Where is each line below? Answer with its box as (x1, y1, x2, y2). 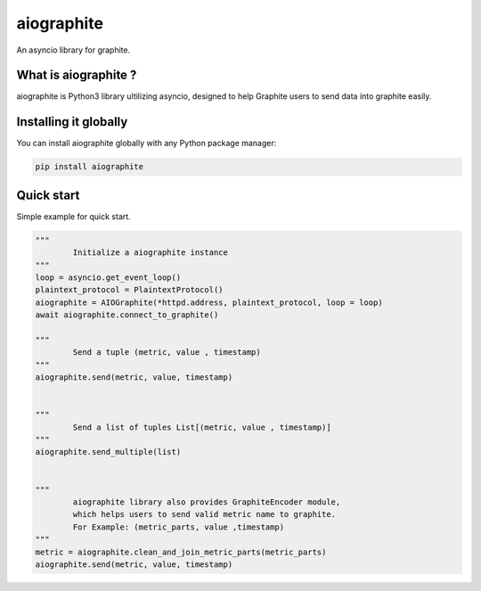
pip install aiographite (35, 161, 144, 172)
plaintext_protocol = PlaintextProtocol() (35, 285, 224, 295)
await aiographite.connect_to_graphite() (35, 310, 219, 320)
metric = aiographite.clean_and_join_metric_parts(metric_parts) (35, 546, 327, 557)
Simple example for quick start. (16, 210, 131, 222)
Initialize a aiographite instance (72, 248, 229, 258)
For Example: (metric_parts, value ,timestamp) (72, 521, 285, 532)
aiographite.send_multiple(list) (35, 447, 182, 457)
